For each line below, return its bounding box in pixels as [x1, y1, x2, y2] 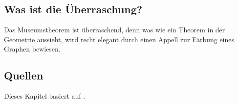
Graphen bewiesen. [4, 44, 61, 54]
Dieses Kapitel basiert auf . [4, 91, 86, 101]
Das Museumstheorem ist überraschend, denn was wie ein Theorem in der [4, 25, 225, 35]
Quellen [4, 68, 43, 83]
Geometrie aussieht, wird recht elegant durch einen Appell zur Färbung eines [4, 34, 235, 44]
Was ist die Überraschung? [4, 1, 143, 17]
